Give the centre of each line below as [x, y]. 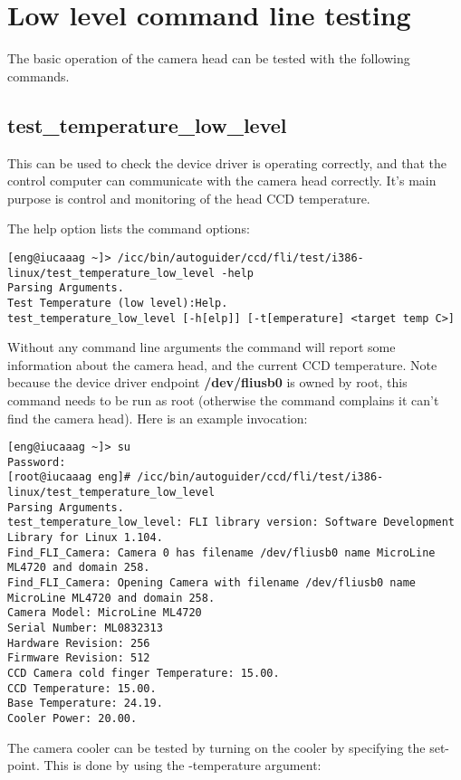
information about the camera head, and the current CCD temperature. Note [222, 364]
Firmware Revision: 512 [79, 658]
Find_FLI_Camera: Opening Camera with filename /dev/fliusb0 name [212, 583]
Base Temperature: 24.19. [85, 704]
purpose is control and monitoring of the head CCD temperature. [189, 198]
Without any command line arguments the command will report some [202, 347]
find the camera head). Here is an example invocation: [158, 418]
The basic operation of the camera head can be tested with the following [209, 58]
